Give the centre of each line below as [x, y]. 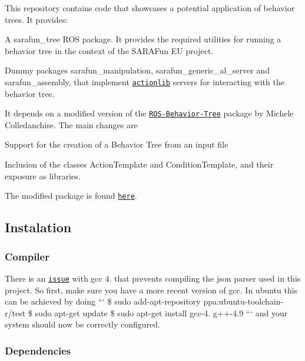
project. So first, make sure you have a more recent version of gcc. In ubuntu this [151, 290]
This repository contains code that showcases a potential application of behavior [150, 8]
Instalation [38, 227]
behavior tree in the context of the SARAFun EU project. [109, 50]
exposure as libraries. [43, 176]
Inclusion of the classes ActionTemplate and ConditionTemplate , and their [139, 164]
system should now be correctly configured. [83, 324]
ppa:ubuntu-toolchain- [243, 301]
